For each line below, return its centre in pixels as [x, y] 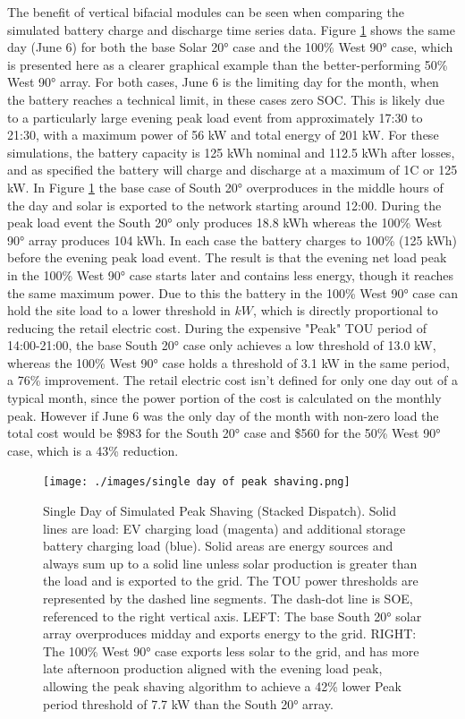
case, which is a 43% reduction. [93, 450]
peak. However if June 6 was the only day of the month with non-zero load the [223, 415]
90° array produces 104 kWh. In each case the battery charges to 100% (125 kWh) [232, 240]
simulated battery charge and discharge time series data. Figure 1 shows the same [231, 29]
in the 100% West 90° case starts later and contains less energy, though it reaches [231, 274]
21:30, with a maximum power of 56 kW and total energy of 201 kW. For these [223, 135]
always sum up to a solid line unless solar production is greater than [230, 563]
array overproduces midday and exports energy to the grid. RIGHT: [230, 633]
